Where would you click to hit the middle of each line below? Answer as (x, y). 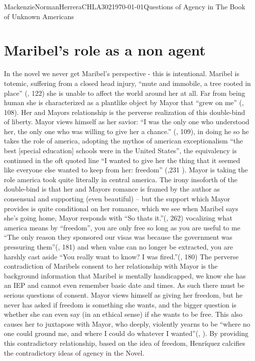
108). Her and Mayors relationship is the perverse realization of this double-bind (125, 112)
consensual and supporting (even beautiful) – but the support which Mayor (117, 199)
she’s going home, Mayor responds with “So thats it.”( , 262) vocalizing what (118, 218)
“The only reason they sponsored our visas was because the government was (118, 237)
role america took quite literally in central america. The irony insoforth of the (121, 179)
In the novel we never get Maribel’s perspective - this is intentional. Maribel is (122, 73)
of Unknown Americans (39, 16)
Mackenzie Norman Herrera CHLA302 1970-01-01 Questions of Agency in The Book (125, 6)
